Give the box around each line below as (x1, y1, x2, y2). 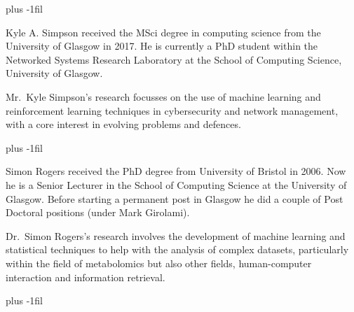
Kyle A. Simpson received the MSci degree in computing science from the (6, 24, 321, 39)
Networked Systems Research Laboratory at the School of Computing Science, (6, 52, 342, 66)
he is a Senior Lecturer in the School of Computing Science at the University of (6, 177, 347, 192)
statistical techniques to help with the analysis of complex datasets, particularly (6, 242, 349, 257)
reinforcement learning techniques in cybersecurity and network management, (6, 103, 339, 118)
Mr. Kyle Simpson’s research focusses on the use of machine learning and (6, 89, 321, 104)
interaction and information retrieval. (6, 269, 165, 284)
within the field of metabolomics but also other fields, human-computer (6, 255, 312, 270)
